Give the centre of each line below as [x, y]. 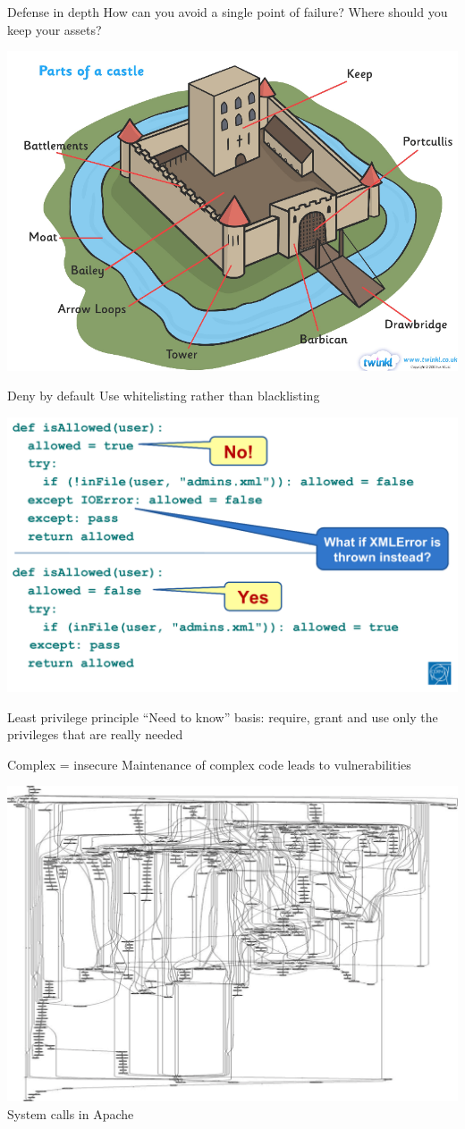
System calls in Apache [71, 1113]
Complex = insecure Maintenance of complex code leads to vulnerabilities [209, 764]
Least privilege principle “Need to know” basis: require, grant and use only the [223, 716]
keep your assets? [55, 29]
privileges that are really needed [95, 734]
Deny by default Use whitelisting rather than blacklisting [164, 396]
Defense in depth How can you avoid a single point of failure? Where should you [228, 12]
